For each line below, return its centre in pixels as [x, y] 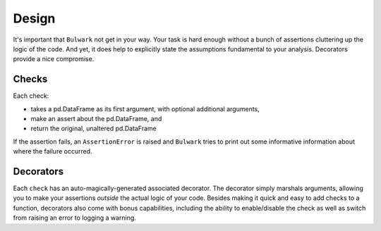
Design [34, 18]
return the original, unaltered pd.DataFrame [93, 129]
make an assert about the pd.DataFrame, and [96, 119]
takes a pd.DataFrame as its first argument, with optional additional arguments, [145, 108]
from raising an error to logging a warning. [75, 218]
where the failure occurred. [53, 151]
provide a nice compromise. [54, 59]
